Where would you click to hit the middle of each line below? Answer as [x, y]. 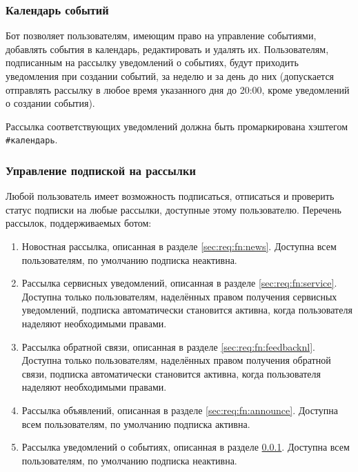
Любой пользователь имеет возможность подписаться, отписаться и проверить [170, 196]
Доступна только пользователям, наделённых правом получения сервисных [179, 296]
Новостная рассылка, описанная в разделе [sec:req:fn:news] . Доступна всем [179, 246]
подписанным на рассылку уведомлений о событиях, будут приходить [152, 62]
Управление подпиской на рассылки [101, 170]
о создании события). [50, 103]
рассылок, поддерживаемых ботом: [79, 223]
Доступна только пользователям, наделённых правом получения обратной [176, 360]
